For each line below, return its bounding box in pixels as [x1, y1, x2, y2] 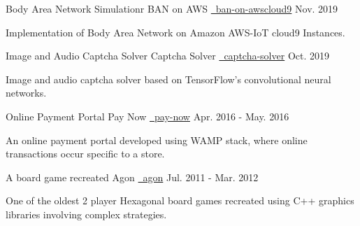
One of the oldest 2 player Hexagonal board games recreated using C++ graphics [6, 193, 354, 208]
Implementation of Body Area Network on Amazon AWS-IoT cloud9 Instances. [6, 24, 345, 39]
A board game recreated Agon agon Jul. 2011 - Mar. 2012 [6, 169, 259, 184]
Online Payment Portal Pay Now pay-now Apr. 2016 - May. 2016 [6, 108, 289, 123]
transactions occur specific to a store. [6, 146, 165, 161]
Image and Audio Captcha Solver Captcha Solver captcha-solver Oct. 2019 [6, 48, 329, 63]
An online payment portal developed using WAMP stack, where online [6, 132, 308, 147]
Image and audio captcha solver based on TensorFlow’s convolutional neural [6, 71, 331, 86]
